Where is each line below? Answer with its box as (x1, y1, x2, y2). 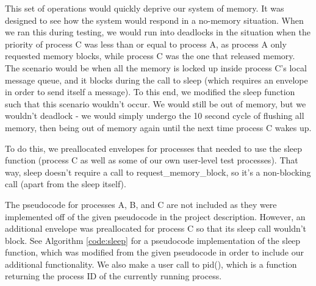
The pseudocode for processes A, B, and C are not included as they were (5, 198, 277, 210)
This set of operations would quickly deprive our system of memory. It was (5, 2, 284, 14)
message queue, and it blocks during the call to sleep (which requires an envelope (5, 73, 308, 86)
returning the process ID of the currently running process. (5, 270, 222, 282)
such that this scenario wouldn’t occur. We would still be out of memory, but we (5, 97, 306, 110)
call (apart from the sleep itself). (5, 177, 126, 190)
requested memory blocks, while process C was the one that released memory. (5, 49, 295, 62)
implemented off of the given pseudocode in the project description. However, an (5, 210, 306, 223)
